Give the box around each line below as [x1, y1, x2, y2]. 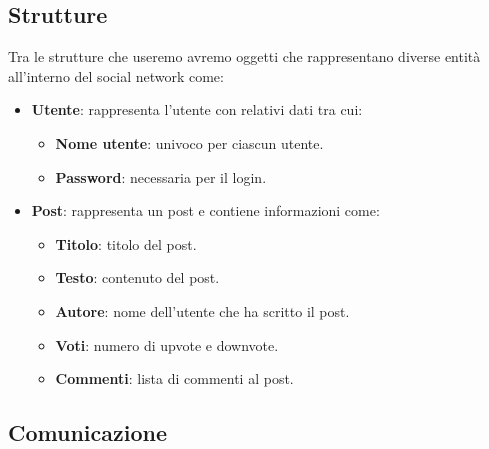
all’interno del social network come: [8, 65, 224, 86]
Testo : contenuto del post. [55, 267, 220, 288]
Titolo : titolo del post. [55, 233, 197, 254]
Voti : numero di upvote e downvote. [55, 334, 279, 355]
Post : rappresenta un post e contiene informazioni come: [31, 200, 380, 221]
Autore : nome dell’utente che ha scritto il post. [55, 300, 350, 321]
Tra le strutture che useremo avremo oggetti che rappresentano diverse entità [8, 46, 481, 67]
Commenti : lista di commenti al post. [55, 368, 294, 389]
